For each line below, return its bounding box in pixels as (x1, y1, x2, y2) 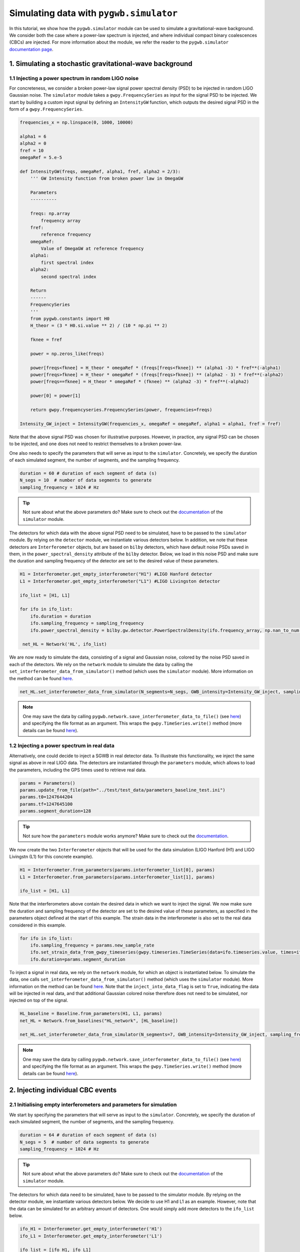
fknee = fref (30, 337, 62, 343)
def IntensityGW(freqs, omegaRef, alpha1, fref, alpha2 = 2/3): (19, 168, 181, 174)
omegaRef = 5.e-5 (19, 154, 62, 160)
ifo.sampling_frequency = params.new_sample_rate (30, 942, 154, 948)
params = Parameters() (19, 780, 75, 786)
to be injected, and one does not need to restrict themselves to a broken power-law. (9, 441, 182, 447)
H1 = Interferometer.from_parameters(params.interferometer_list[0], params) (19, 867, 215, 873)
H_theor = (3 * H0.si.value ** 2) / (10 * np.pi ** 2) (30, 323, 167, 329)
